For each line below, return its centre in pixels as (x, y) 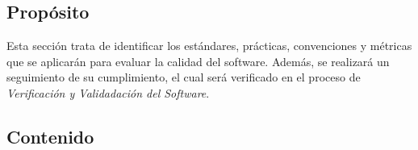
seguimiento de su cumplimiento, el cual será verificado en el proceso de (184, 77)
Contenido (50, 136)
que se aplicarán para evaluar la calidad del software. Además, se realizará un (198, 61)
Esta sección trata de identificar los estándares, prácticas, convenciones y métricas (209, 46)
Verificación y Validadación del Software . (108, 92)
